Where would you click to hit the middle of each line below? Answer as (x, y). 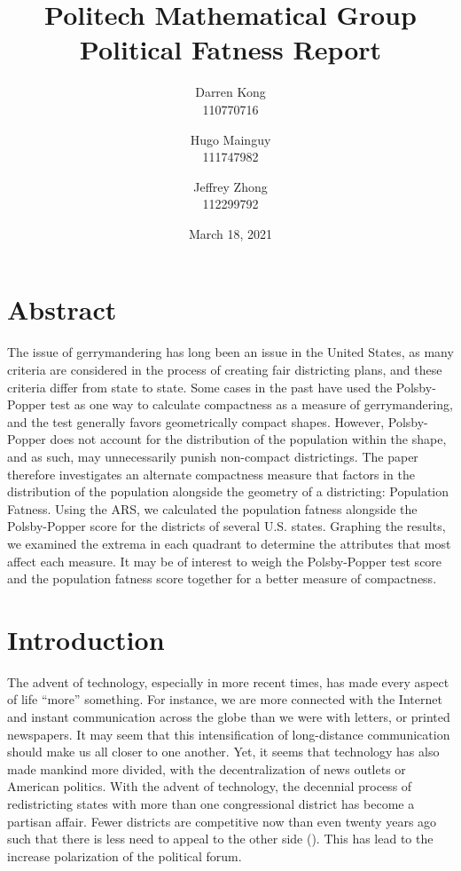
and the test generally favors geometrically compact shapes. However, (196, 421)
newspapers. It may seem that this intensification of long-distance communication (229, 734)
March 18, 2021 (230, 233)
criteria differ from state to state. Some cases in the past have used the (200, 387)
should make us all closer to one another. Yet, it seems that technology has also (223, 752)
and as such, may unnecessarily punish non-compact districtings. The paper (213, 456)
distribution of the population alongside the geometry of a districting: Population (228, 491)
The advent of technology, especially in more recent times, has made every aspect (228, 681)
